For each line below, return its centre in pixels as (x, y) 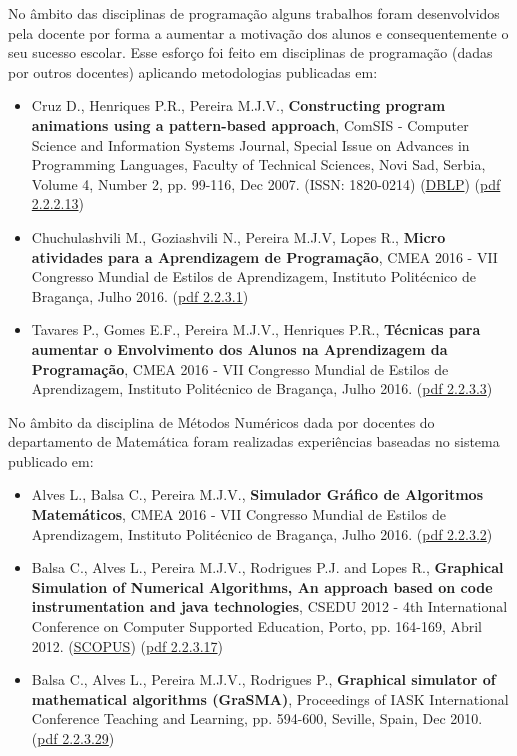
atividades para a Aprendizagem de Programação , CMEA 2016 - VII (264, 256)
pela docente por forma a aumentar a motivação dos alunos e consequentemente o (258, 32)
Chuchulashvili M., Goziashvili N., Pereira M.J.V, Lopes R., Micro (238, 236)
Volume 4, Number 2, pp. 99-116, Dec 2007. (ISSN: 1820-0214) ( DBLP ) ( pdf (266, 183)
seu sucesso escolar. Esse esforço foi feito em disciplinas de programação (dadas (250, 52)
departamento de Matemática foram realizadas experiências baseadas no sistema (254, 441)
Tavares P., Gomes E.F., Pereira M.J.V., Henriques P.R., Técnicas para (256, 329)
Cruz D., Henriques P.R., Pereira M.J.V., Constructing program (238, 105)
